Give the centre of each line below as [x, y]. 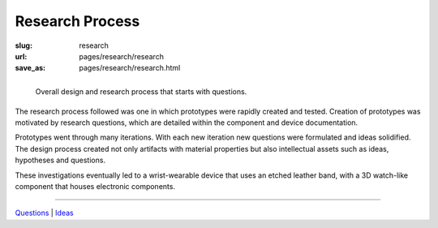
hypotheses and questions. [60, 160]
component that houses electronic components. [95, 187]
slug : [24, 45]
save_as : [30, 68]
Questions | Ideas [44, 213]
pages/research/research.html [130, 68]
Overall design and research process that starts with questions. [141, 91]
